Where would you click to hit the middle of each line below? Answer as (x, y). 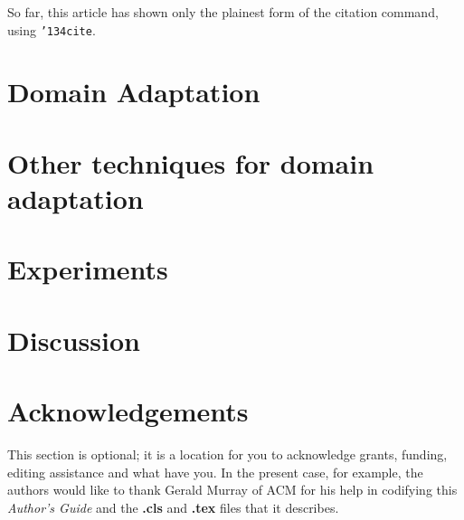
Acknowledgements (128, 411)
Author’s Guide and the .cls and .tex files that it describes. (173, 507)
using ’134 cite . (52, 29)
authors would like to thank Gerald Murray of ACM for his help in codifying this (232, 490)
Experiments (88, 269)
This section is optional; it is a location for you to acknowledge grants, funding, (227, 454)
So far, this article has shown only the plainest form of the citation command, (223, 12)
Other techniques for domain (191, 162)
